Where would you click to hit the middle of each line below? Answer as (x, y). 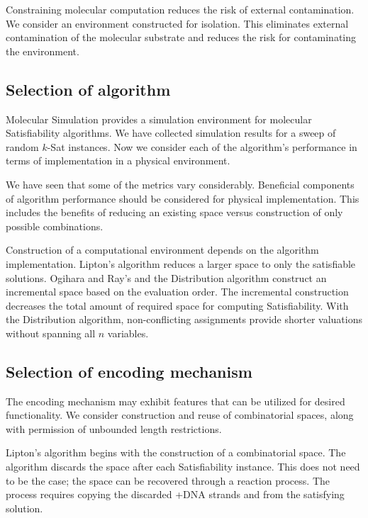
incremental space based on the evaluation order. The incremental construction (177, 292)
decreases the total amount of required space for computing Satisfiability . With (177, 305)
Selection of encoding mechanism (129, 371)
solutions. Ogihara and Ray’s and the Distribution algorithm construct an (166, 277)
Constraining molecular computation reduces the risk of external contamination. (180, 9)
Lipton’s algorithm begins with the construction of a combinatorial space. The (176, 452)
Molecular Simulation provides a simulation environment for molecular (159, 119)
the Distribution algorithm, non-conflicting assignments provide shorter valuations (184, 319)
